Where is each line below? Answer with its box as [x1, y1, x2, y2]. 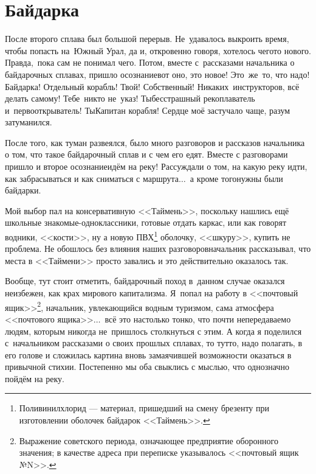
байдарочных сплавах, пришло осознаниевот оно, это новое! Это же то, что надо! [5, 68, 310, 80]
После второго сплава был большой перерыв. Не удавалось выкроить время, [5, 32, 289, 45]
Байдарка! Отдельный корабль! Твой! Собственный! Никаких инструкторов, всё [5, 80, 300, 92]
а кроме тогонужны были [190, 172, 283, 184]
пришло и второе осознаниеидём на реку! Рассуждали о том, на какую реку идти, [5, 160, 307, 173]
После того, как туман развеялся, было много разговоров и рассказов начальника [5, 136, 305, 148]
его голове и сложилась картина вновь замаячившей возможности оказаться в [5, 348, 292, 361]
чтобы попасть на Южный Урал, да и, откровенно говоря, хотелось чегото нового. [5, 44, 311, 57]
